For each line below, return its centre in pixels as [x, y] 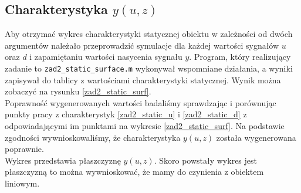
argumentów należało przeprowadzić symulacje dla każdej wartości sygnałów [142, 45]
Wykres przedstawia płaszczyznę [63, 160]
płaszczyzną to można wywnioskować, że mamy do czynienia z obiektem [134, 172]
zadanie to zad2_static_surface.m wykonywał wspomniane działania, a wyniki [149, 68]
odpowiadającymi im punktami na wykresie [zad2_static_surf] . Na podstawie [145, 126]
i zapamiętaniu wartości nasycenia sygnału [106, 57]
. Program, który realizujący [240, 57]
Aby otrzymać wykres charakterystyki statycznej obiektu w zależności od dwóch [149, 34]
